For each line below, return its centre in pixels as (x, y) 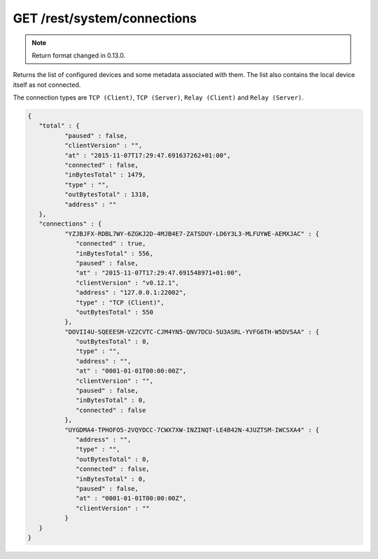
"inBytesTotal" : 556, (115, 253)
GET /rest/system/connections (105, 18)
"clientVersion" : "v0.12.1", (128, 283)
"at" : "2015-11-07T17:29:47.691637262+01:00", (147, 155)
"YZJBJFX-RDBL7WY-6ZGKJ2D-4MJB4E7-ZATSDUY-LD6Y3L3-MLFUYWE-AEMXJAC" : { (192, 234)
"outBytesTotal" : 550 (115, 312)
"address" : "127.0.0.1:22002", (131, 293)
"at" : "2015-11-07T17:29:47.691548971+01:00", (159, 273)
